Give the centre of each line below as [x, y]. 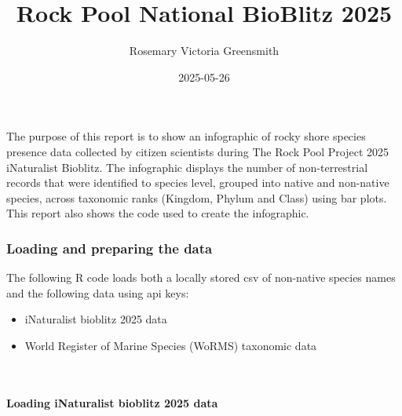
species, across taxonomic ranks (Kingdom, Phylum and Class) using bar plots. [197, 197]
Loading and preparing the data [110, 248]
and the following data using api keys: [98, 292]
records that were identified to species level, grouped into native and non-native [198, 182]
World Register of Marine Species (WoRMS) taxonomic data [171, 345]
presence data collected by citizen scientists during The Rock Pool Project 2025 [198, 151]
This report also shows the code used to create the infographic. [158, 213]
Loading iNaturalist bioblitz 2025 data [112, 402]
